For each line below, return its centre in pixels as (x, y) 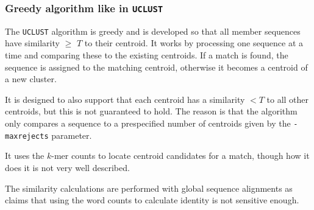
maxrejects (27, 136)
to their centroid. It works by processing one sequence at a (194, 43)
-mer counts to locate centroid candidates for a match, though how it (180, 156)
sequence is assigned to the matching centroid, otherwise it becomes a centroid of (156, 67)
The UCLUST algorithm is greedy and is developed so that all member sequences (153, 31)
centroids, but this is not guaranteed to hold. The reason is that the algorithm (151, 111)
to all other (288, 99)
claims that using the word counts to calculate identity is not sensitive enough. (152, 200)
